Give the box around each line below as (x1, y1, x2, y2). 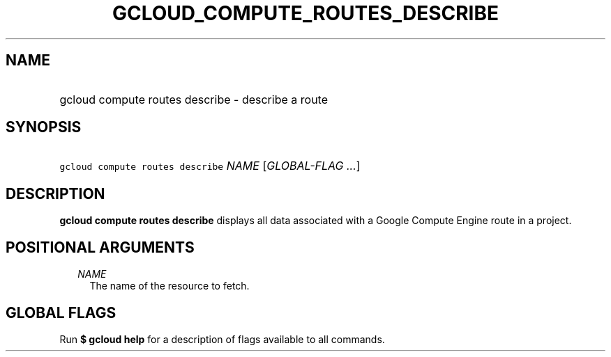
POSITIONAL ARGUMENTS (6, 238, 195, 256)
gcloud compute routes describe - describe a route (59, 92, 328, 106)
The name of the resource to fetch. (89, 280, 250, 292)
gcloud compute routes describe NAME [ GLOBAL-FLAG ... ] (59, 159, 361, 173)
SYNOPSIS (6, 118, 82, 136)
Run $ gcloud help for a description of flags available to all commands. (59, 333, 385, 345)
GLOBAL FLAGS (6, 303, 116, 322)
